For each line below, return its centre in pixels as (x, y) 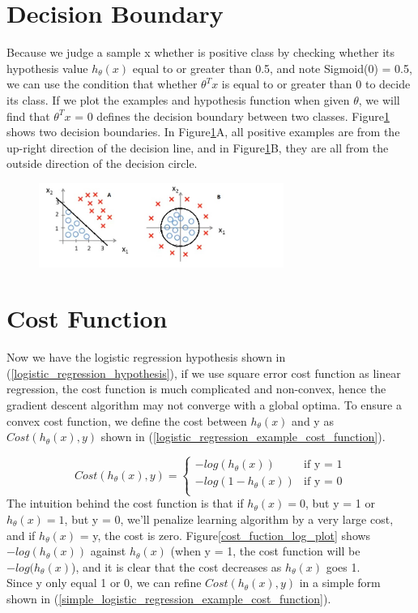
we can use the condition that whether (102, 84)
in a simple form (340, 583)
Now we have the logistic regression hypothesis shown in (146, 357)
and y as (313, 420)
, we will (379, 99)
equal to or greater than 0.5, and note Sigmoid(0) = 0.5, (272, 68)
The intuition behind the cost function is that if (125, 503)
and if (21, 535)
